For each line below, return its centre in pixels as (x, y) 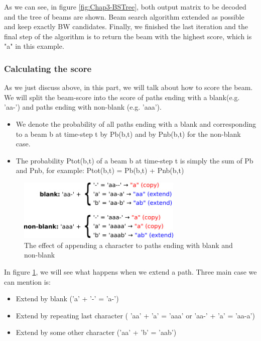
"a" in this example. (34, 46)
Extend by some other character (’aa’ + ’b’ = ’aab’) (96, 332)
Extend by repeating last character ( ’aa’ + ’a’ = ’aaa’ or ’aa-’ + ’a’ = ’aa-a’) (135, 315)
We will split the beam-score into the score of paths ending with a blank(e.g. (122, 97)
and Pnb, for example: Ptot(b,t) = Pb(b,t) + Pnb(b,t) (100, 170)
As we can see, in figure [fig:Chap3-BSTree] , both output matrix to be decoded (125, 7)
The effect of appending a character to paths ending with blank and (128, 245)
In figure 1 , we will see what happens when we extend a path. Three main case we (130, 272)
